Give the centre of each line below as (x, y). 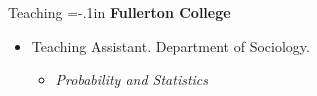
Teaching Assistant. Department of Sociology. (170, 45)
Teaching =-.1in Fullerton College (119, 12)
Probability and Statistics (132, 79)
